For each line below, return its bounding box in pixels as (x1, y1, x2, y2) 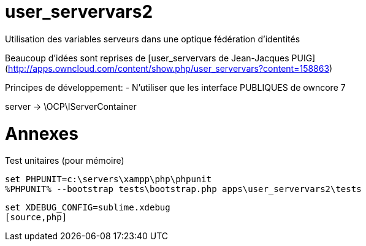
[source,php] (5, 212, 67, 223)
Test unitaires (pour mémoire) (5, 155, 124, 166)
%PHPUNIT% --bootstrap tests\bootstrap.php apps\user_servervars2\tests (5, 184, 362, 194)
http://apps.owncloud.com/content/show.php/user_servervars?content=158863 (8, 63, 330, 74)
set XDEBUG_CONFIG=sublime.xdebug (5, 202, 170, 213)
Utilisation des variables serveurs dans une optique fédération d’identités (5, 33, 300, 44)
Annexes (5, 123, 78, 144)
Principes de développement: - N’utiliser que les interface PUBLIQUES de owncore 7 (5, 82, 346, 93)
